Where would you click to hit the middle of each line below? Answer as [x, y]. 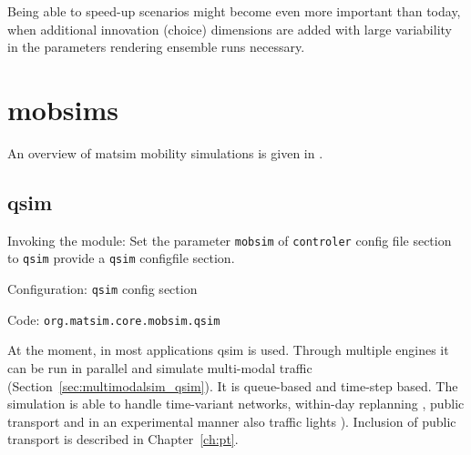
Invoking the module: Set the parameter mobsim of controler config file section [230, 240]
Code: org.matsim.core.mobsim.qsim [114, 319]
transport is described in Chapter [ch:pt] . [123, 439]
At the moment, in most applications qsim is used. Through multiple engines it [228, 350]
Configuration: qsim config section [102, 289]
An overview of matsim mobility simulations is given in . [165, 152]
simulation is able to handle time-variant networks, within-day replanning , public [236, 404]
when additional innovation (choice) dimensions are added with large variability [230, 29]
